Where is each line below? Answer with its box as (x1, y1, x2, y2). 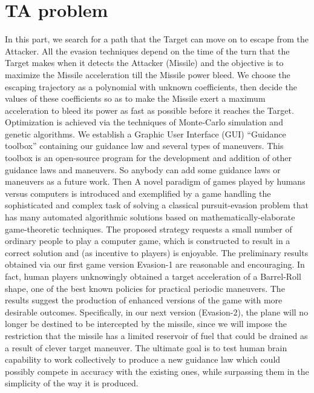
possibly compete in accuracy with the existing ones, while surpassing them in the (5, 365, 309, 377)
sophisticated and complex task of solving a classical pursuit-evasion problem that (5, 199, 309, 211)
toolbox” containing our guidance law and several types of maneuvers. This (5, 139, 284, 152)
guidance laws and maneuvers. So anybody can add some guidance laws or (5, 163, 281, 176)
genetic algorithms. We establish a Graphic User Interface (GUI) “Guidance (5, 127, 286, 140)
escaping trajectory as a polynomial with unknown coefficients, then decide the (5, 80, 297, 93)
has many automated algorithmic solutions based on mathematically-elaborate (5, 211, 295, 223)
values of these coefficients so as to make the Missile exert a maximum (5, 92, 266, 105)
